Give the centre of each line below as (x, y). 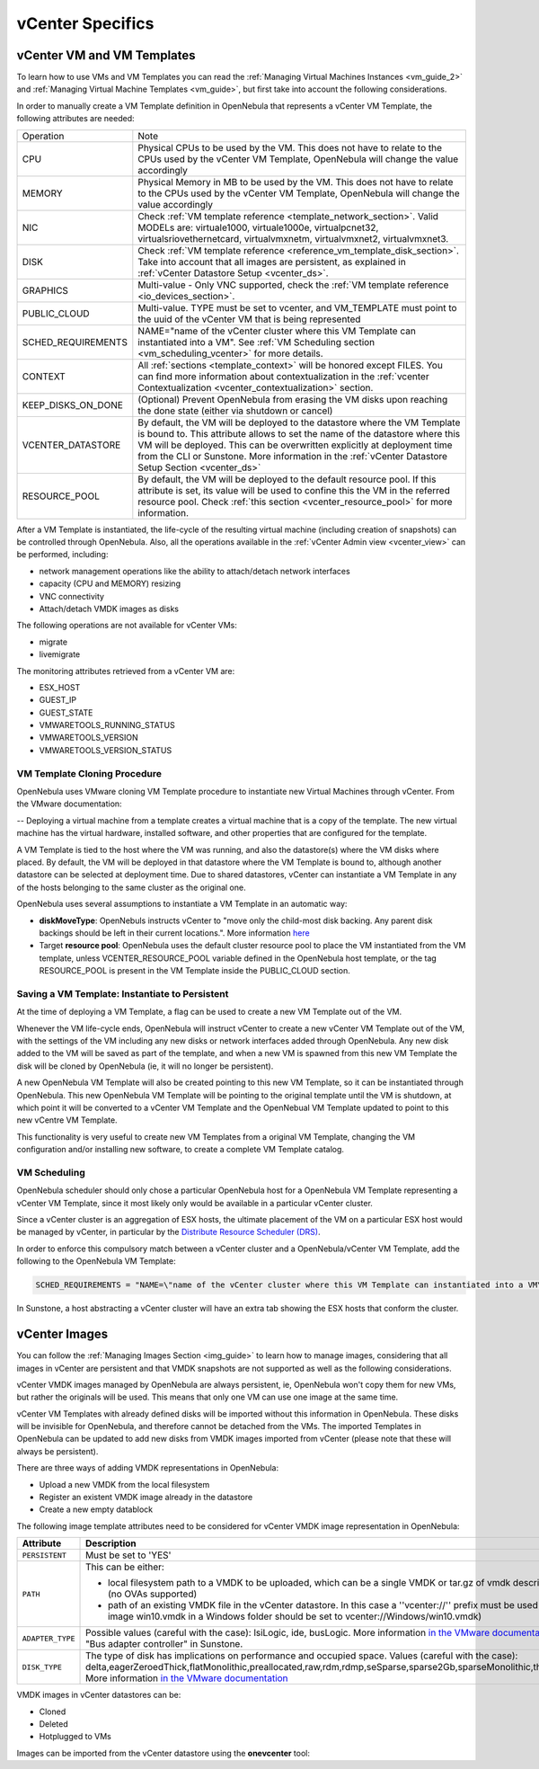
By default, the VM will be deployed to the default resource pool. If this (287, 479)
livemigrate (60, 654)
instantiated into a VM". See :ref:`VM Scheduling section (256, 342)
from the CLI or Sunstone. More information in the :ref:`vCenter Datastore (293, 456)
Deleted (53, 1724)
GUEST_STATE (66, 712)
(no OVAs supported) (153, 1594)
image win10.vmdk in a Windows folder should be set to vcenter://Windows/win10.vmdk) (295, 1616)
